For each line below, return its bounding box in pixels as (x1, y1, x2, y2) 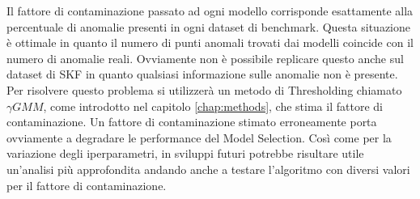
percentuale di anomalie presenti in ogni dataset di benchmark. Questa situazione (6, 18, 410, 35)
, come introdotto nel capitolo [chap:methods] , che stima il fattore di (43, 97, 383, 114)
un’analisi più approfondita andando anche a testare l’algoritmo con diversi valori (6, 160, 410, 177)
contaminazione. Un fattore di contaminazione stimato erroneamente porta (6, 113, 377, 130)
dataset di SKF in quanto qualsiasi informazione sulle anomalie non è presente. (6, 66, 398, 83)
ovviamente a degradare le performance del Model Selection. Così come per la (6, 129, 392, 146)
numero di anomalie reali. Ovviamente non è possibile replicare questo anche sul (6, 49, 404, 66)
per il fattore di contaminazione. (6, 176, 167, 193)
